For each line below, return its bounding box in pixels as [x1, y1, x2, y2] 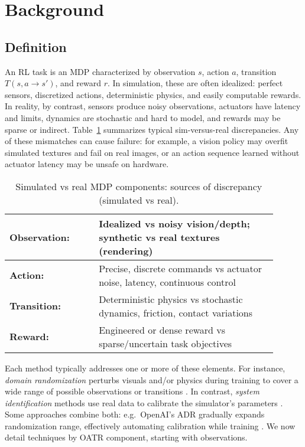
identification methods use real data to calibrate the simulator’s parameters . [5, 396, 283, 409]
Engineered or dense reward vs [99, 322, 226, 337]
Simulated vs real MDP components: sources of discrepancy [15, 179, 262, 193]
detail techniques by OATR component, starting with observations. [5, 431, 248, 443]
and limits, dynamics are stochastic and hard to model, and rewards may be [5, 111, 281, 123]
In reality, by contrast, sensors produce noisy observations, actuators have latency [5, 100, 301, 112]
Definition [5, 37, 67, 56]
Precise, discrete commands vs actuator [99, 261, 262, 275]
